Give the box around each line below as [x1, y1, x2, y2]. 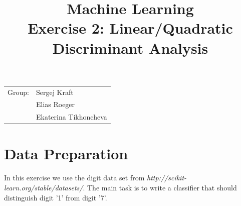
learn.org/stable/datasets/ [4, 182, 83, 192]
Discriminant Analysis [52, 37, 208, 58]
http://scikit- [147, 172, 187, 183]
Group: [8, 86, 29, 97]
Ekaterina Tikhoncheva [36, 112, 107, 122]
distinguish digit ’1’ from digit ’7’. [4, 192, 107, 202]
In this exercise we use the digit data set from [4, 172, 145, 183]
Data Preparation [4, 143, 128, 164]
